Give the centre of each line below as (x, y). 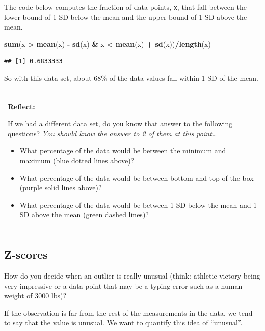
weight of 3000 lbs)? (35, 296)
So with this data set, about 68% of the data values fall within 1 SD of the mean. (131, 78)
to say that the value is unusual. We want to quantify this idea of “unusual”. (123, 323)
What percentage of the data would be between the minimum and (123, 150)
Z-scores (26, 254)
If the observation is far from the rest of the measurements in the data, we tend (128, 312)
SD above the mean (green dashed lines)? (84, 215)
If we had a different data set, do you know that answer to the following (120, 123)
